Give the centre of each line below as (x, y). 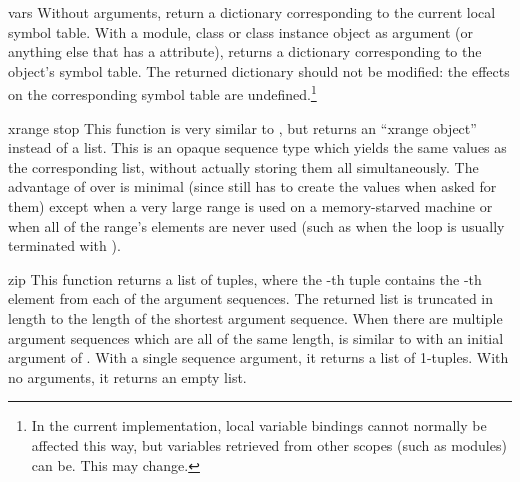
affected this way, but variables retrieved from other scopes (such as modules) (269, 444)
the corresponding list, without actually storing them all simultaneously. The (243, 166)
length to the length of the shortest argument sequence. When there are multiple (255, 317)
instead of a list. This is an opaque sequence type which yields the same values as (257, 147)
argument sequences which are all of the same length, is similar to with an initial (256, 337)
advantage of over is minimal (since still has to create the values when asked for (252, 186)
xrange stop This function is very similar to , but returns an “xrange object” (242, 127)
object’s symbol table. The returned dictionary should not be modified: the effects (259, 70)
